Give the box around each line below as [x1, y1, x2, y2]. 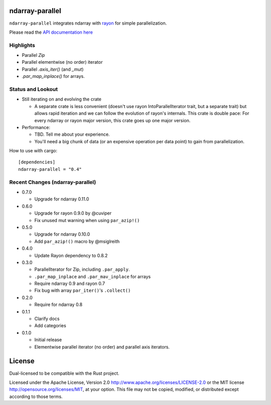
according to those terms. [9, 393, 63, 399]
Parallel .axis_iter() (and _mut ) [22, 66, 84, 72]
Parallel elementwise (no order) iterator [22, 59, 103, 65]
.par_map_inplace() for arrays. [22, 73, 85, 79]
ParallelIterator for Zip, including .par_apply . [34, 266, 130, 272]
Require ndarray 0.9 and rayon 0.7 [34, 280, 105, 286]
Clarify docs [34, 316, 60, 322]
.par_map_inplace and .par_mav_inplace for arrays [34, 273, 151, 279]
